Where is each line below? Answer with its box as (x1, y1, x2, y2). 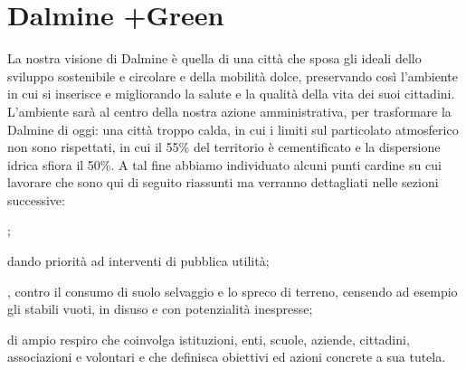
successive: (7, 190, 65, 209)
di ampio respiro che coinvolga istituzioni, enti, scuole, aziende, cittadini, (7, 329, 410, 348)
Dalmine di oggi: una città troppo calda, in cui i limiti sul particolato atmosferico (7, 119, 459, 138)
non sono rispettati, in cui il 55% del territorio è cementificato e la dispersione (7, 137, 441, 156)
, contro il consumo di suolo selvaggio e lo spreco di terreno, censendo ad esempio (7, 281, 458, 300)
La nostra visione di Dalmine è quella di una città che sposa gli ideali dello (7, 49, 422, 68)
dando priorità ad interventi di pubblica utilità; (7, 251, 270, 270)
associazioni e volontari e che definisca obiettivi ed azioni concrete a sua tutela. (7, 347, 446, 366)
